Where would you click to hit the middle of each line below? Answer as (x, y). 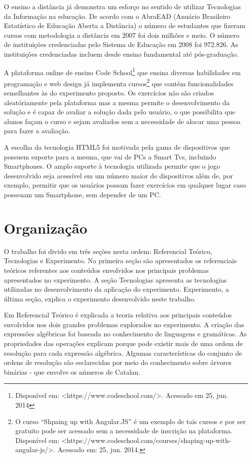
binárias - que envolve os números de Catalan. (72, 371)
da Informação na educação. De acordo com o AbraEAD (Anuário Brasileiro (117, 16)
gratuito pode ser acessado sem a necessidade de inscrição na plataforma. (124, 431)
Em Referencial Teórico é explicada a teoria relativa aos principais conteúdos (118, 315)
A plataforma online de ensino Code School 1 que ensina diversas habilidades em (122, 71)
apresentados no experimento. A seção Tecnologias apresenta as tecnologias (115, 279)
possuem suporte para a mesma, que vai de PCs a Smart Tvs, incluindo (110, 156)
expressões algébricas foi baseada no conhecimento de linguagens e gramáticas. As (126, 334)
